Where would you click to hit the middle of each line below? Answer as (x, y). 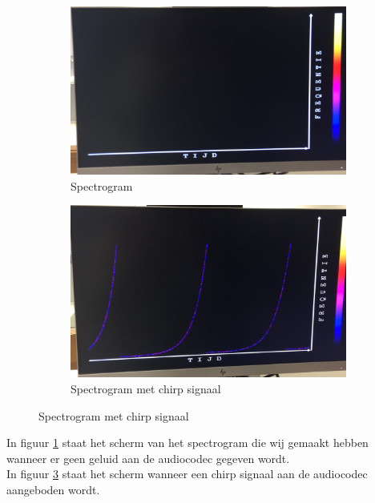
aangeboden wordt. (53, 489)
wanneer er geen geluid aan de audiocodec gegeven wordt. (148, 458)
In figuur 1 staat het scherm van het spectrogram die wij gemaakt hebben (187, 443)
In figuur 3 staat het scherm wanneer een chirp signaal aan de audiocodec (187, 474)
